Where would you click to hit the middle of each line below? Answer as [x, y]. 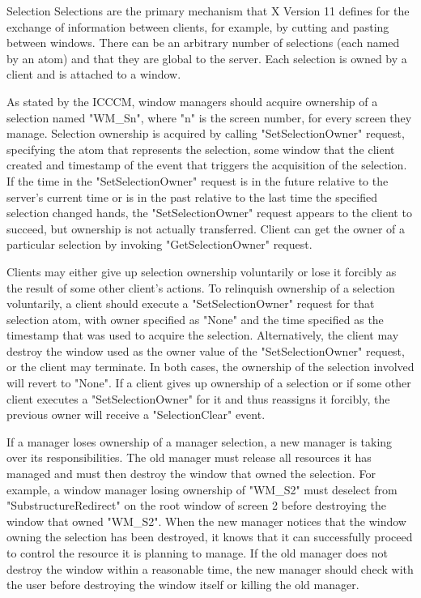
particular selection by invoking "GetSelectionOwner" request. [159, 244]
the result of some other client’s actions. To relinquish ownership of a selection [201, 287]
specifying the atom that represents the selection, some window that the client [201, 149]
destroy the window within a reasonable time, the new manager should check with [210, 568]
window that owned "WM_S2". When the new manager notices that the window [206, 521]
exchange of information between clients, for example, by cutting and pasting [198, 26]
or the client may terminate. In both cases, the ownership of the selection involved [210, 367]
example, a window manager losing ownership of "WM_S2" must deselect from [202, 489]
